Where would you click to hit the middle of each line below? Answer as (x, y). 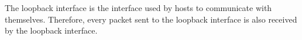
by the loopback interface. (51, 30)
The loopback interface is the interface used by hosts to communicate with (138, 8)
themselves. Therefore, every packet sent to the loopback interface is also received (151, 19)
